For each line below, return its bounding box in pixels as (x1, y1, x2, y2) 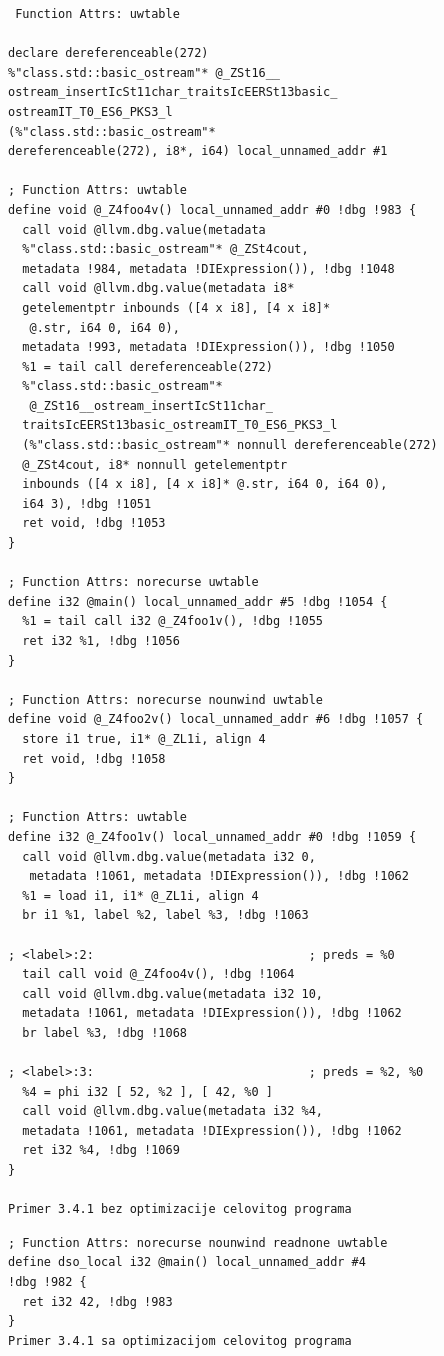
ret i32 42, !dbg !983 (22, 1294, 173, 1309)
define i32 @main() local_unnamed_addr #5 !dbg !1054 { (8, 594, 388, 609)
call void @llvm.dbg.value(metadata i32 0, (22, 849, 316, 864)
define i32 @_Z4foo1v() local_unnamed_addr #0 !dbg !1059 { (8, 829, 417, 844)
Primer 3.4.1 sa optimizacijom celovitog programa (8, 1333, 352, 1348)
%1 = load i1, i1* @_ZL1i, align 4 (22, 888, 259, 903)
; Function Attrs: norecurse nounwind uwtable (8, 692, 323, 707)
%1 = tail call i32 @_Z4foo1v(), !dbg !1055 (22, 614, 323, 629)
